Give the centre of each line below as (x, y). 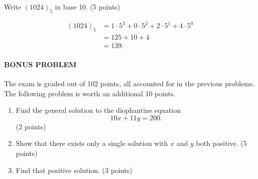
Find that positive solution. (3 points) (74, 170)
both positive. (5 (221, 143)
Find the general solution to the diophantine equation (98, 110)
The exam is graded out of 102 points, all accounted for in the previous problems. (130, 83)
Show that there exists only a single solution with (92, 143)
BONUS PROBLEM (40, 64)
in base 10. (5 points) (87, 7)
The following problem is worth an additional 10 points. (90, 93)
